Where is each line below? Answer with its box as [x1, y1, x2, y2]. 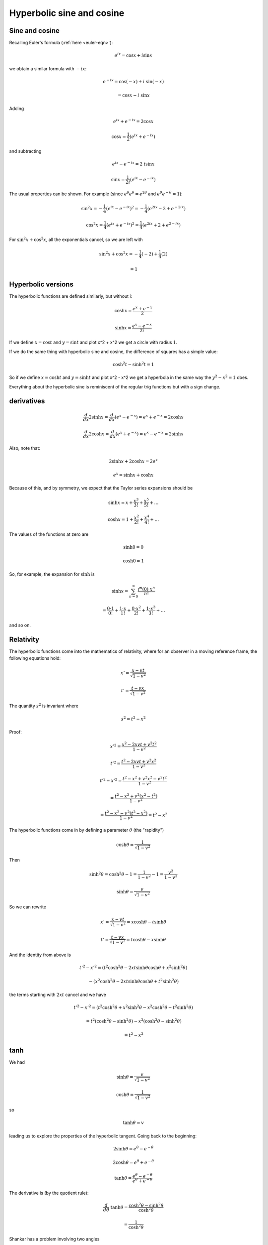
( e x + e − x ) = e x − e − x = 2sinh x [115, 430, 184, 437]
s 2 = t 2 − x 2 [121, 715, 146, 722]
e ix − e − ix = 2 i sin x [112, 160, 155, 167]
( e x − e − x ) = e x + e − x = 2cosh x [114, 413, 184, 420]
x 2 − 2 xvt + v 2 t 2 [122, 741, 157, 747]
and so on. [9, 622, 31, 628]
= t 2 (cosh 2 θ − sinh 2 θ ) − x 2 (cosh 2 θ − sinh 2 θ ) [86, 1017, 182, 1024]
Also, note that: [9, 445, 41, 451]
